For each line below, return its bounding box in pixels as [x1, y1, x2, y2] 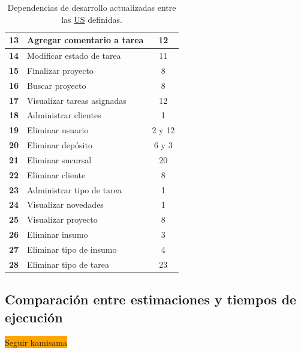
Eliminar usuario [27, 124, 89, 136]
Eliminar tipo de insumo [27, 243, 117, 255]
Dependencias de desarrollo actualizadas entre [7, 1, 176, 13]
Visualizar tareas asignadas [27, 94, 127, 106]
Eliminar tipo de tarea [27, 258, 109, 270]
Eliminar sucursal [27, 153, 92, 166]
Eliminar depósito [27, 139, 92, 151]
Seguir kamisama [5, 336, 67, 348]
